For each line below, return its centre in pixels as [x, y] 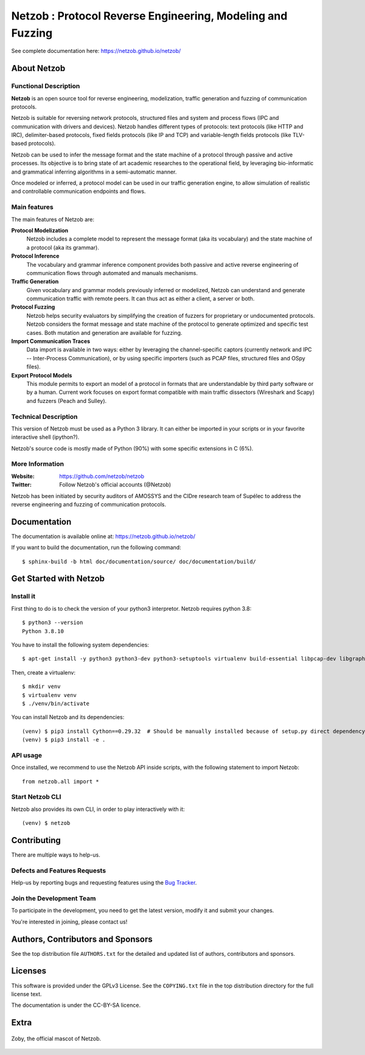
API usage [27, 755]
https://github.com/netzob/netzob [102, 476]
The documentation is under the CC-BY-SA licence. [76, 1005]
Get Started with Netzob [58, 579]
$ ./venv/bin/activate [56, 703]
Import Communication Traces [51, 342]
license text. [26, 994]
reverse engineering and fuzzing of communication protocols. [89, 504]
